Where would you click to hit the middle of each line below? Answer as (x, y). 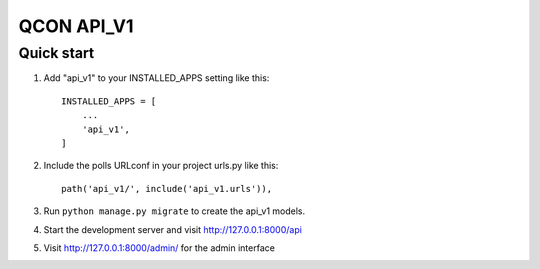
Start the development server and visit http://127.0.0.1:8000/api (172, 229)
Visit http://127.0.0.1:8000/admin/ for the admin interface (159, 247)
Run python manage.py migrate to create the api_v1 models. (174, 211)
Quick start (56, 53)
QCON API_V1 (76, 26)
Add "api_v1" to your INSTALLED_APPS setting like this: (156, 78)
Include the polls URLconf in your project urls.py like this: (161, 166)
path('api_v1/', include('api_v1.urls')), (167, 188)
